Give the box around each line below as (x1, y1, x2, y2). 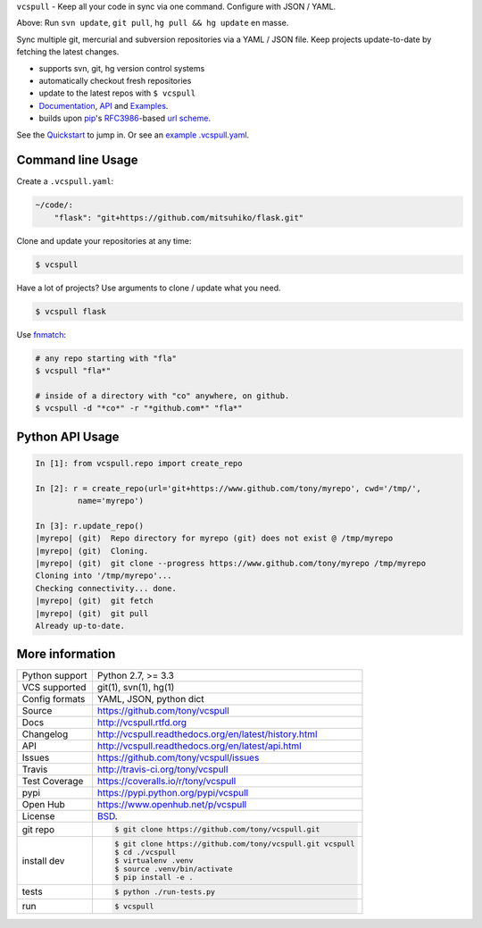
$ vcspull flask (35, 306, 107, 316)
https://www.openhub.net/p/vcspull (96, 798, 247, 811)
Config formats (21, 693, 86, 706)
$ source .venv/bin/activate (114, 865, 233, 874)
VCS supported (21, 681, 87, 694)
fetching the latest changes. (16, 46, 120, 57)
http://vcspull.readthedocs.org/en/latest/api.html (96, 740, 303, 752)
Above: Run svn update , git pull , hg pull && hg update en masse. (16, 18, 289, 29)
